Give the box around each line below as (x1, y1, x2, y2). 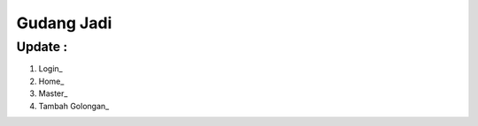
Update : (16, 39, 68, 55)
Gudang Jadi (16, 13, 112, 33)
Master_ (38, 88, 68, 99)
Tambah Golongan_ (38, 100, 110, 111)
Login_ (38, 63, 63, 74)
